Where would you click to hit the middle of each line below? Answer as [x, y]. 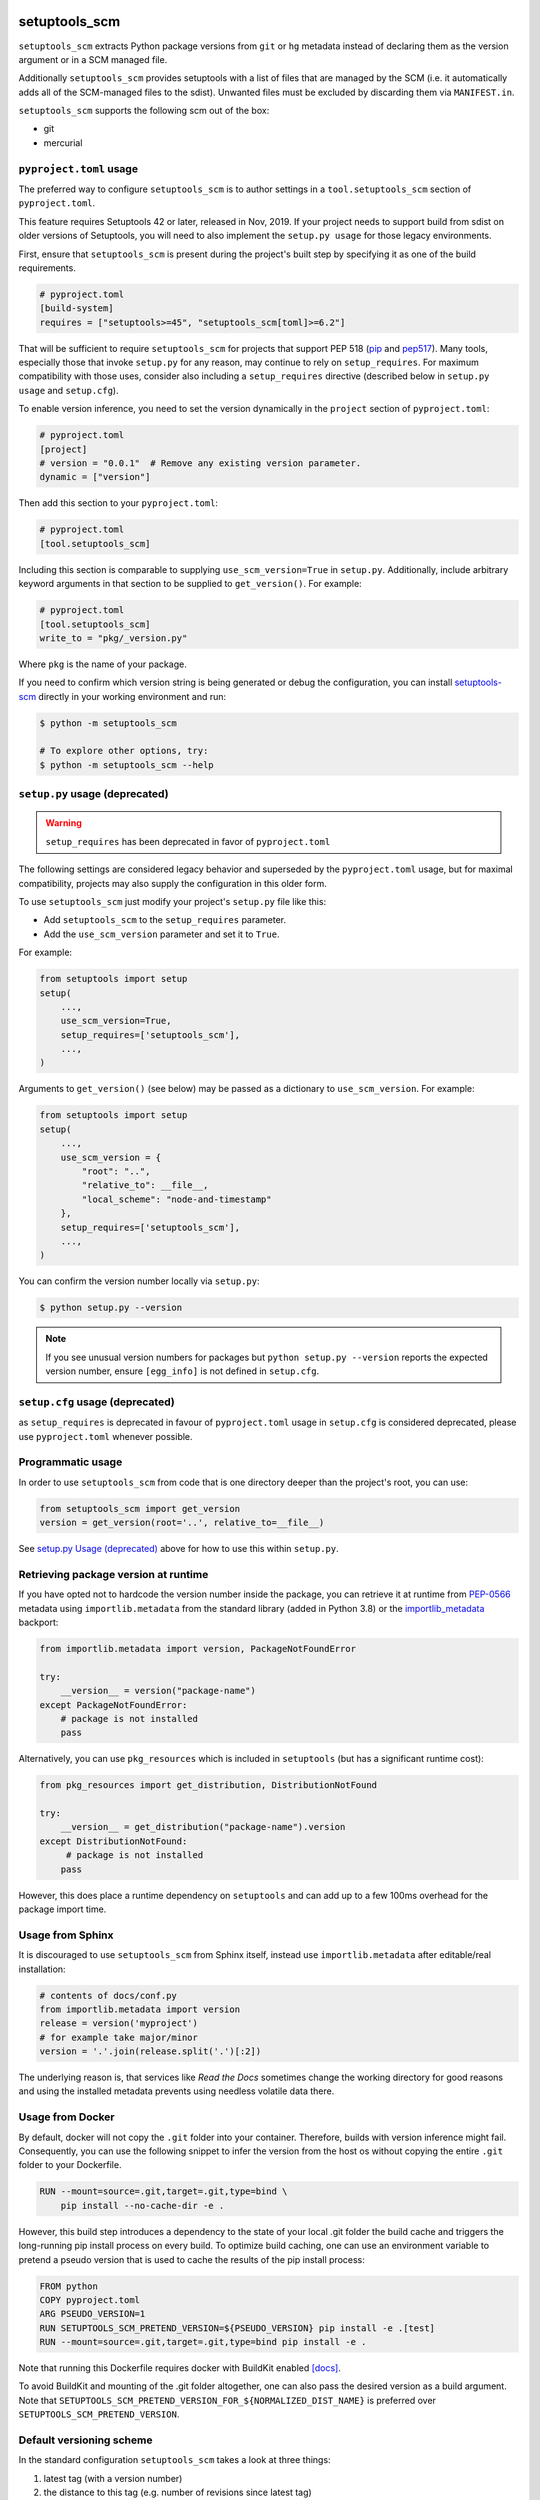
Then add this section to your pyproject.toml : [118, 503]
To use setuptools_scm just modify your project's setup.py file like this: [172, 901]
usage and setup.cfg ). [68, 390]
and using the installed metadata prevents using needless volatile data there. [176, 2091]
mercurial [63, 142]
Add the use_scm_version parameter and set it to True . [161, 934]
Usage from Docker [66, 2117]
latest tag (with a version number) [113, 2478]
